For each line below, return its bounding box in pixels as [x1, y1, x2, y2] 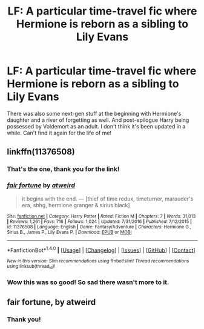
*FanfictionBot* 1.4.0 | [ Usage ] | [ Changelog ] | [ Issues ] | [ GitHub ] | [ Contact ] [7, 245, 196, 254]
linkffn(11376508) [7, 147, 75, 157]
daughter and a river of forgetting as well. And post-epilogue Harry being [7, 116, 189, 124]
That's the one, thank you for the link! [7, 165, 120, 173]
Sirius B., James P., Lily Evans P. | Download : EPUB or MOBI [7, 229, 132, 235]
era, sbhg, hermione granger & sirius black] [21, 201, 130, 208]
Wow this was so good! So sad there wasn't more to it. [7, 278, 169, 287]
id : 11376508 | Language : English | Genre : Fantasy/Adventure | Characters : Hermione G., [7, 224, 192, 230]
